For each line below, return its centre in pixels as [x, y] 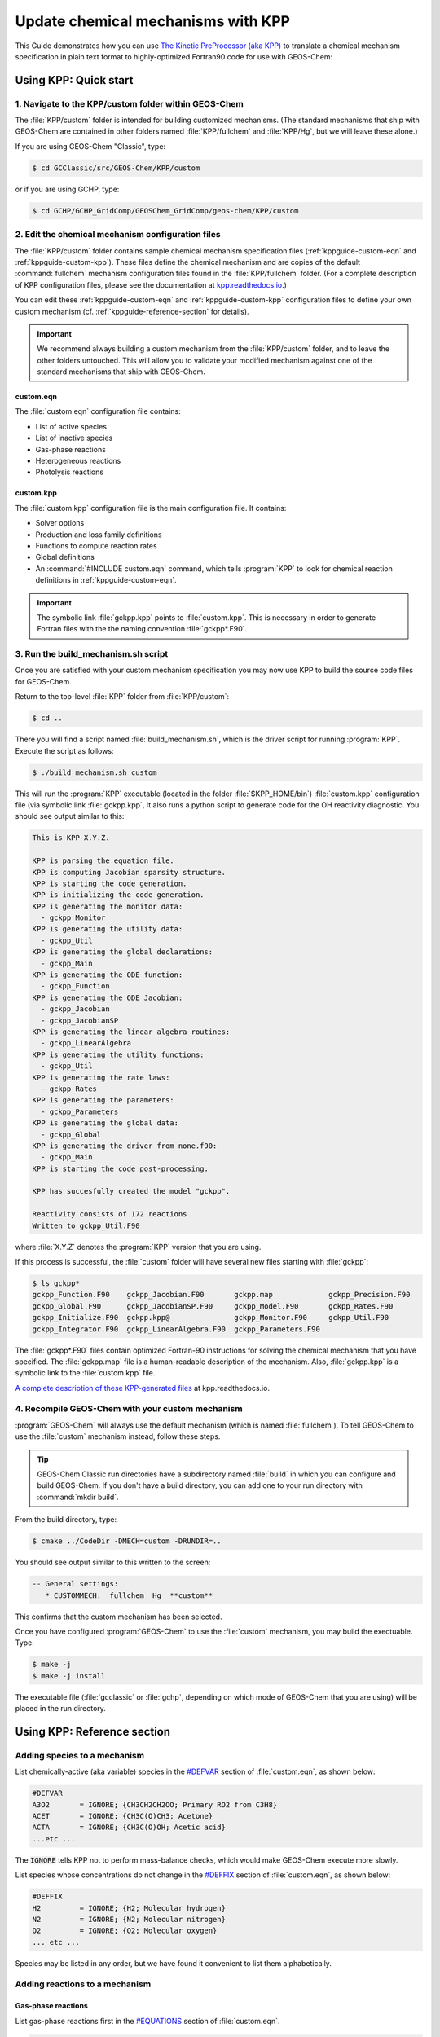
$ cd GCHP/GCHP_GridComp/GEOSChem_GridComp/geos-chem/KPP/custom [165, 211]
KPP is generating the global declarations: [123, 952]
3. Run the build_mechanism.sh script [92, 654]
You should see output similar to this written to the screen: [113, 1562]
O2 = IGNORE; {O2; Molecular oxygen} [125, 1931]
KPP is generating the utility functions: [118, 1054]
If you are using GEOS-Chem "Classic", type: [90, 146]
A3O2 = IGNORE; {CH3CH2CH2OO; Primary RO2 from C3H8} [155, 1804]
